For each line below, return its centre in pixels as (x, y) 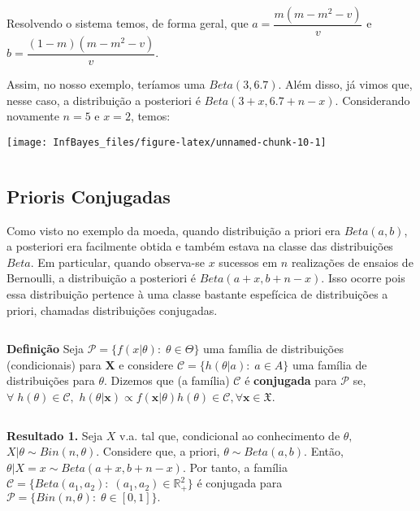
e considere (146, 364)
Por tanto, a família (238, 467)
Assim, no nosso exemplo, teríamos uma (106, 84)
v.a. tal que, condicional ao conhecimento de (230, 435)
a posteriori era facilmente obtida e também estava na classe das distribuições (200, 246)
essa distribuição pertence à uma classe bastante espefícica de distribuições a (197, 294)
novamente (33, 116)
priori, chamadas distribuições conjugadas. (112, 310)
